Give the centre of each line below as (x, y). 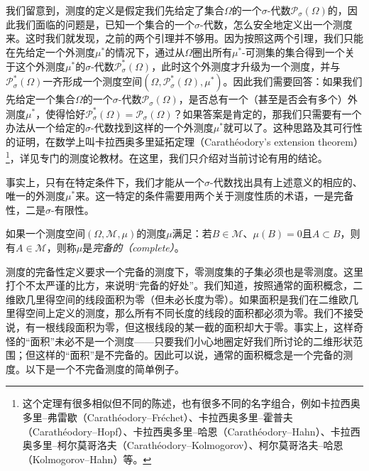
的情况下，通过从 (145, 52)
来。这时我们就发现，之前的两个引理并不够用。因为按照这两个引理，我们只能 (184, 38)
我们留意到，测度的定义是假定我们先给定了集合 (115, 10)
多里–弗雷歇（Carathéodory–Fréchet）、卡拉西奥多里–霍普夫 (158, 417)
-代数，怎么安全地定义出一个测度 (276, 24)
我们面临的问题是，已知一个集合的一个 (105, 24)
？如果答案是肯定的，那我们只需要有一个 (267, 113)
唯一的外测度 (35, 196)
